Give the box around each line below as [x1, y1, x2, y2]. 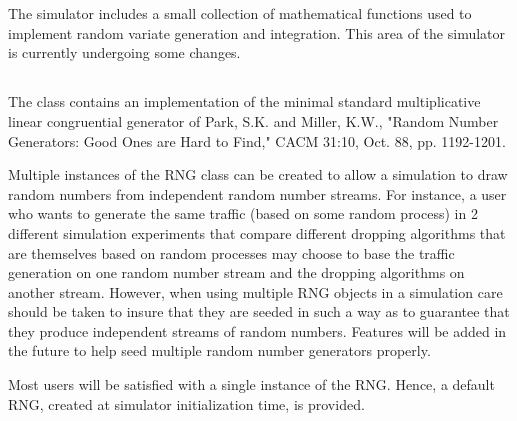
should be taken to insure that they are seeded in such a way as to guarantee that [8, 301, 510, 322]
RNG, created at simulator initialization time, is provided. [8, 393, 365, 414]
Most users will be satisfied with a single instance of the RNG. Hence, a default [8, 374, 495, 395]
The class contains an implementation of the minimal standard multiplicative [8, 91, 481, 112]
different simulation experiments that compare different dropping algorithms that [8, 222, 506, 243]
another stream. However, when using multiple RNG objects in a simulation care [8, 281, 503, 302]
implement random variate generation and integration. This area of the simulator [8, 22, 506, 43]
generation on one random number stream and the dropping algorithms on [8, 262, 465, 283]
